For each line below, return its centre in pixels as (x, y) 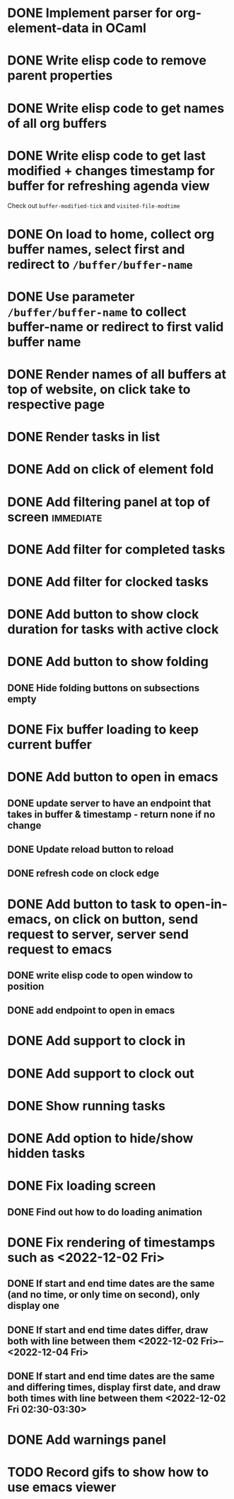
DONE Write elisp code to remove (107, 61)
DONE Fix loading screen (82, 1186)
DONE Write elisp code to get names (116, 108)
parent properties (60, 76)
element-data (48, 28)
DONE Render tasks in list (84, 437)
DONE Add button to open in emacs (113, 777)
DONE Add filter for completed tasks (116, 549)
